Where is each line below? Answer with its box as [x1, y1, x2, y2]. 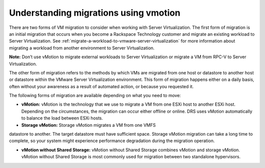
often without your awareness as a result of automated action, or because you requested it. [9, 83, 194, 89]
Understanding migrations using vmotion [9, 7, 181, 18]
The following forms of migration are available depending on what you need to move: [9, 93, 181, 98]
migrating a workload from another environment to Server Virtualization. [9, 45, 155, 51]
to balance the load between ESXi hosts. [21, 115, 103, 121]
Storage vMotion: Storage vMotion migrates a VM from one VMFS [21, 122, 156, 128]
